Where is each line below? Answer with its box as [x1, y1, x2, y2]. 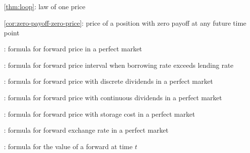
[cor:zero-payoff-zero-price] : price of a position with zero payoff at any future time [4, 17, 247, 28]
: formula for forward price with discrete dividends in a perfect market [4, 76, 213, 86]
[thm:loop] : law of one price [4, 1, 85, 12]
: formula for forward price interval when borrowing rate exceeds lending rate [4, 60, 233, 70]
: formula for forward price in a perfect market [4, 44, 142, 54]
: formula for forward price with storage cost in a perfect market [4, 108, 195, 119]
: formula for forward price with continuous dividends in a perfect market [4, 92, 222, 102]
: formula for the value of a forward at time [4, 141, 133, 151]
